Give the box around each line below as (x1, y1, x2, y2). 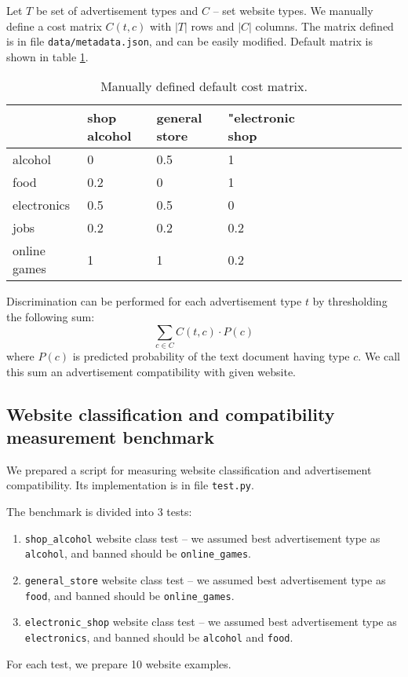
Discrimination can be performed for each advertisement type (6, 293, 302, 309)
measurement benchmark (6, 424, 214, 448)
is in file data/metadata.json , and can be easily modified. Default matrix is (6, 33, 373, 49)
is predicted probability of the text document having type (72, 347, 350, 364)
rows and (191, 17, 235, 34)
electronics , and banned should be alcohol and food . (24, 628, 293, 645)
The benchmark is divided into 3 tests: (6, 503, 192, 519)
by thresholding (312, 293, 388, 309)
